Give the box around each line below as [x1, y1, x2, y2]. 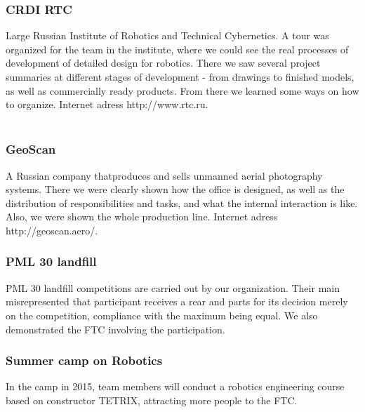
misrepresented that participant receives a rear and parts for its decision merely [6, 294, 348, 309]
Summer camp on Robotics [6, 352, 163, 369]
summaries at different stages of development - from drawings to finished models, [6, 69, 354, 84]
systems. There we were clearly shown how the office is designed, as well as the [6, 182, 345, 197]
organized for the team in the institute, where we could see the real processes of [6, 41, 349, 56]
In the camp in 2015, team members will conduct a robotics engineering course [6, 379, 345, 394]
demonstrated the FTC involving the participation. [6, 321, 225, 336]
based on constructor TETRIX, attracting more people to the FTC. [6, 392, 298, 407]
